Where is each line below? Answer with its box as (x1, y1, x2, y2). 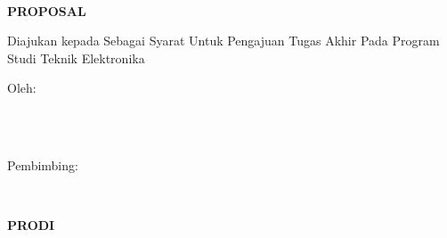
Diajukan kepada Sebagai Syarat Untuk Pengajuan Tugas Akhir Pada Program (7, 31, 440, 50)
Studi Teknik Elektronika (7, 48, 145, 67)
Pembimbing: (7, 156, 78, 175)
